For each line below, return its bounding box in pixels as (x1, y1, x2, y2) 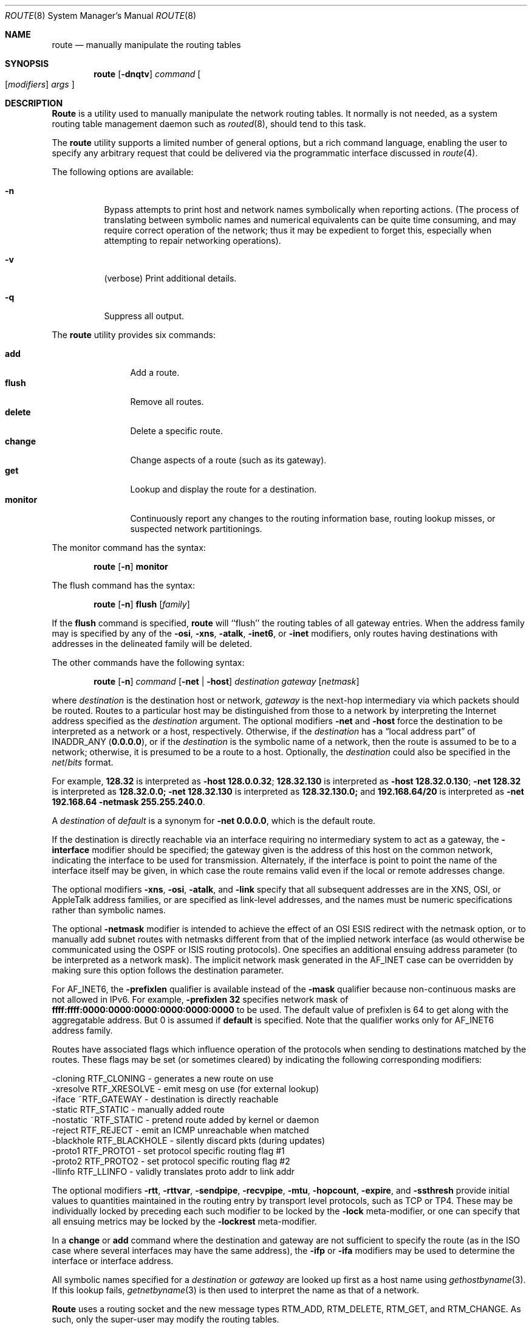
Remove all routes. (130, 396, 204, 407)
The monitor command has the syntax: (52, 542, 206, 553)
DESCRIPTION (5, 98, 63, 108)
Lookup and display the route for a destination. (130, 484, 317, 494)
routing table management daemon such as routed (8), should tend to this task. (52, 119, 366, 129)
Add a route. (130, 367, 180, 378)
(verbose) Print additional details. (104, 273, 237, 283)
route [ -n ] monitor (94, 561, 168, 572)
